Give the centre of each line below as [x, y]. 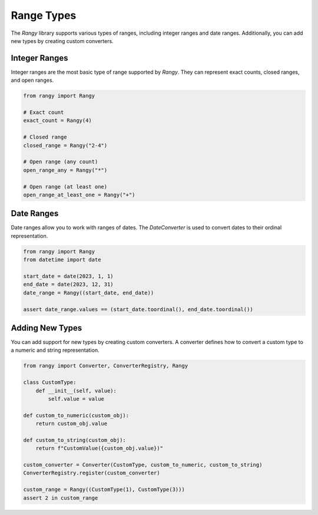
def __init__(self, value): [76, 391]
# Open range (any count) [61, 162]
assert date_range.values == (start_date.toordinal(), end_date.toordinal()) [138, 309]
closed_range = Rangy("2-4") [65, 145]
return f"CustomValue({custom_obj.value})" [99, 448]
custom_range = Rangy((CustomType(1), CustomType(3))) [104, 490]
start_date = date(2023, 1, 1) [69, 276]
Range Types [44, 15]
